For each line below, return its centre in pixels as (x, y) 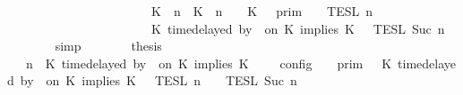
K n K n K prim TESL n (262, 11)
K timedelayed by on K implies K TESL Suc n (298, 28)
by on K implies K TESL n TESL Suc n (159, 80)
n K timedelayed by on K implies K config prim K (209, 63)
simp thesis (108, 46)
